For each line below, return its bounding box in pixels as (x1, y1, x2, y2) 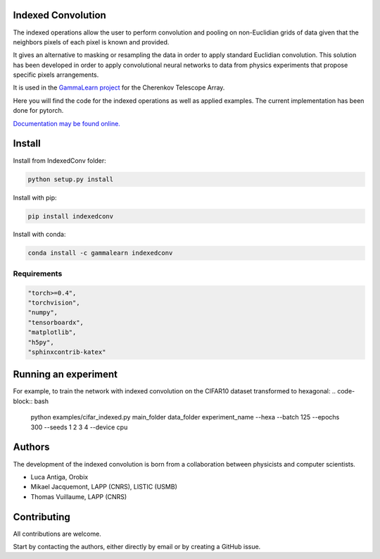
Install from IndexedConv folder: (13, 156, 107, 165)
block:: (13, 397, 33, 405)
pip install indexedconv (27, 212, 114, 220)
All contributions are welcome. (13, 529, 101, 538)
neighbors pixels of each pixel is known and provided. (13, 37, 170, 46)
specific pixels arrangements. (13, 70, 99, 79)
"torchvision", (27, 299, 80, 307)
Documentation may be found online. (13, 119, 121, 128)
